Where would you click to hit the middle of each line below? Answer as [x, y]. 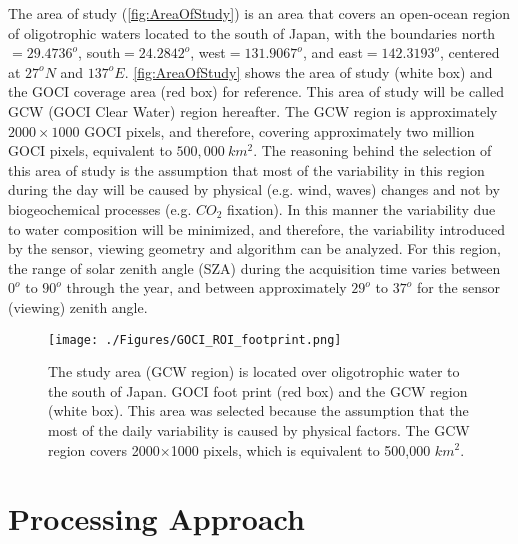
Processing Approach [156, 518]
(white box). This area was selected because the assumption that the [258, 410]
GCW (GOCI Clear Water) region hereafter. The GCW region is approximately [253, 110]
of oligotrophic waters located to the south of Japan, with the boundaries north [252, 32]
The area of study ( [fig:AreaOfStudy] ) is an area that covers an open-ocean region [259, 13]
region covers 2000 [104, 449]
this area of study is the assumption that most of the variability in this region [246, 169]
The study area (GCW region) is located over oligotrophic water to [254, 371]
